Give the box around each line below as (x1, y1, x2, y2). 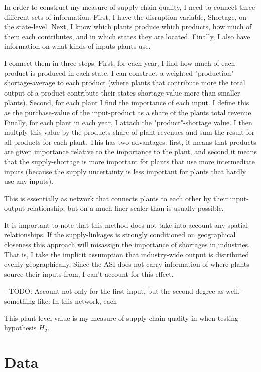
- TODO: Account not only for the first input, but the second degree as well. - (4, 286, 245, 296)
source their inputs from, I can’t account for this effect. (4, 268, 174, 279)
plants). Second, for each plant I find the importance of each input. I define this (4, 97, 249, 108)
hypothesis (4, 322, 37, 333)
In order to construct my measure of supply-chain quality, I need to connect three (4, 2, 255, 12)
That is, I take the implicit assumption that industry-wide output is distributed (4, 249, 249, 259)
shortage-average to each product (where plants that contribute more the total (4, 77, 245, 88)
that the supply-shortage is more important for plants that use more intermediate (4, 156, 255, 166)
